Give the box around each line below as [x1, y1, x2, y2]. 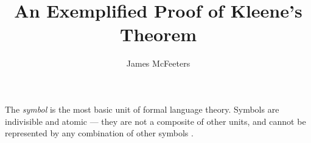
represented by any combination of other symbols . [5, 127, 194, 139]
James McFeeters [126, 57, 190, 70]
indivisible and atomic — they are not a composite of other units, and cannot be [5, 115, 306, 127]
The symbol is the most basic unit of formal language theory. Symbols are [5, 102, 279, 115]
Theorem [119, 22, 197, 47]
